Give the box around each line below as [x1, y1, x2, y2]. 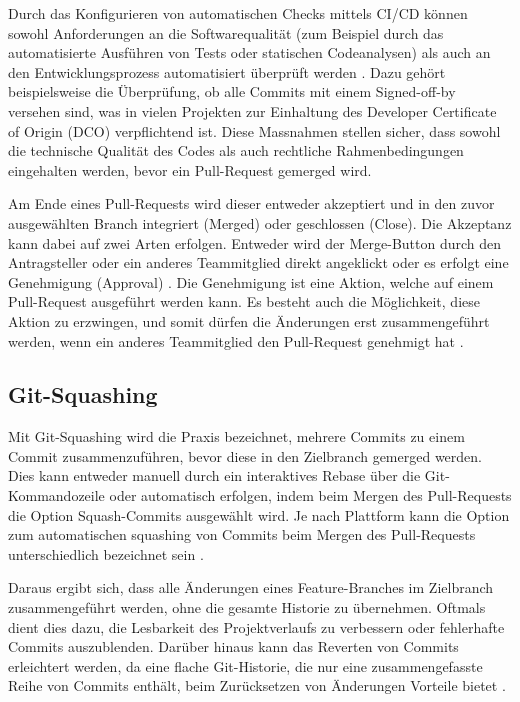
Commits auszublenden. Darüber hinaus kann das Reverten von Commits [8, 636, 459, 657]
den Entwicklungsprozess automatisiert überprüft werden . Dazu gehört [8, 61, 446, 82]
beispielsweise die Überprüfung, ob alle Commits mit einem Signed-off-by [8, 81, 456, 102]
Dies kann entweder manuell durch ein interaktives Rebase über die [8, 465, 421, 486]
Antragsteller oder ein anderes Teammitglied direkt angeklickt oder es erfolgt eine [8, 252, 509, 273]
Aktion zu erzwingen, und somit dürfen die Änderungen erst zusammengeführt [8, 310, 490, 331]
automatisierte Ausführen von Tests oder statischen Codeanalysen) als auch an [8, 42, 491, 63]
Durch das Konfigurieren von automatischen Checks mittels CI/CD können [8, 3, 468, 23]
